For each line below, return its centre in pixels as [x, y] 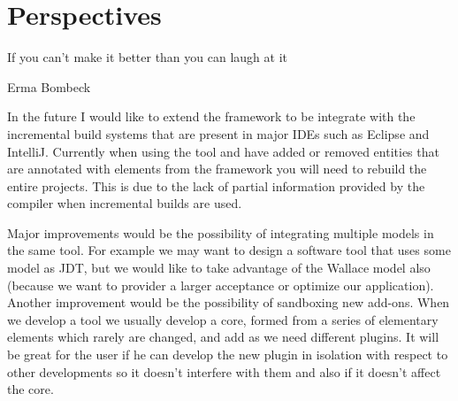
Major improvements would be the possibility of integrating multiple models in [221, 232]
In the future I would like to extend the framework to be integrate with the [211, 116]
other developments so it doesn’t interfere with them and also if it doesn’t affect [224, 371]
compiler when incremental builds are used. [125, 203]
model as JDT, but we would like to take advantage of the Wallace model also [219, 268]
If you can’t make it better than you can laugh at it [147, 57]
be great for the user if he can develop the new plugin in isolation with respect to [228, 355]
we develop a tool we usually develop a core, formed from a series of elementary [223, 319]
